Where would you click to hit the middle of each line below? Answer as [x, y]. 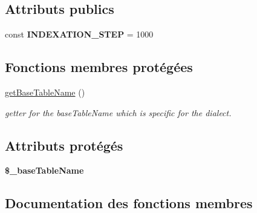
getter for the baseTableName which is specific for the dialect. [118, 112]
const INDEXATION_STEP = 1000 [79, 34]
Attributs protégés [64, 145]
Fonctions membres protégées [99, 67]
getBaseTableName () [45, 92]
